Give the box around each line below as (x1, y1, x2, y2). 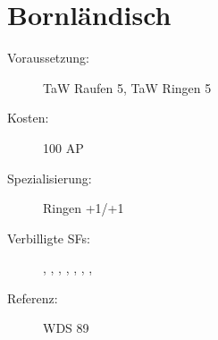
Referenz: (7, 288, 58, 307)
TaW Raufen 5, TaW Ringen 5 (43, 78, 212, 97)
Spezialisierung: (7, 168, 92, 187)
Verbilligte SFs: (7, 228, 90, 247)
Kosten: (7, 108, 49, 127)
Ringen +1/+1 (43, 199, 124, 217)
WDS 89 (43, 319, 89, 337)
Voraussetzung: (7, 48, 89, 67)
